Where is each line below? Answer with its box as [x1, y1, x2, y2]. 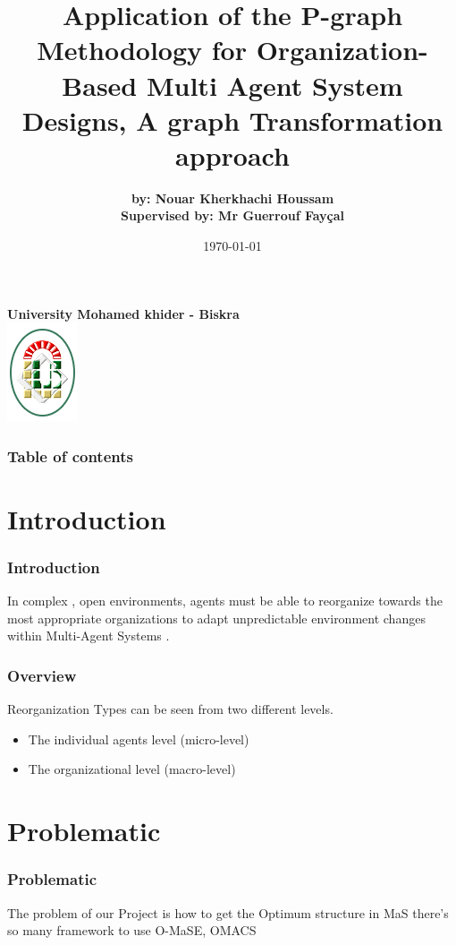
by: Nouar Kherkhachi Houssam [131, 188, 334, 207]
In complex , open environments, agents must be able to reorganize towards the [7, 591, 443, 610]
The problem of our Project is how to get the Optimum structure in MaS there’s [7, 903, 449, 922]
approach [175, 136, 290, 173]
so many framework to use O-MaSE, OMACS [7, 921, 257, 940]
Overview [7, 664, 77, 686]
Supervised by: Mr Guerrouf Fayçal [120, 206, 345, 225]
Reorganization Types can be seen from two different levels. [7, 700, 334, 718]
